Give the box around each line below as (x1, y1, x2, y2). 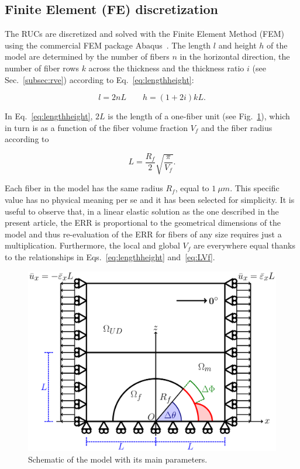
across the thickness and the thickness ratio (88, 61, 244, 74)
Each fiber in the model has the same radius (5, 182, 163, 194)
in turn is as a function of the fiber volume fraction (5, 121, 188, 133)
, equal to (175, 182, 209, 194)
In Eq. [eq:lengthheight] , (5, 110, 93, 122)
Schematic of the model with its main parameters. (28, 453, 208, 465)
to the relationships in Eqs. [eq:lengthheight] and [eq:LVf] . (5, 250, 215, 263)
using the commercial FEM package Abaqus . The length (5, 39, 211, 51)
